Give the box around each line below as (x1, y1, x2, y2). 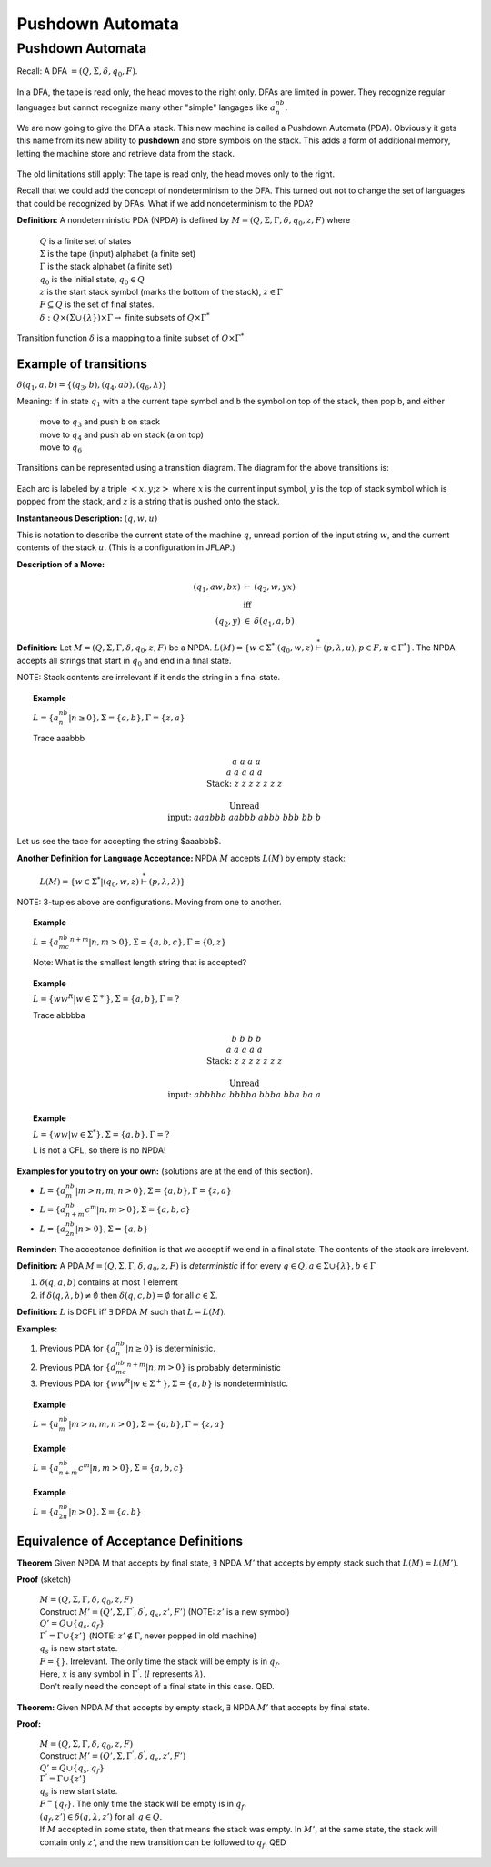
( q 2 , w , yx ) (254, 581, 296, 594)
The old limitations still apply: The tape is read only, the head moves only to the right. (16, 168, 336, 179)
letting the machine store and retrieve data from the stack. (16, 148, 235, 158)
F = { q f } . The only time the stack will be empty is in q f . (39, 1797, 247, 1811)
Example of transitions (16, 356, 147, 372)
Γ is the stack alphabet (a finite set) (39, 260, 173, 272)
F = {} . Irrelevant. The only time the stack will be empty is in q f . (39, 1656, 281, 1668)
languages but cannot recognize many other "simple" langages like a (16, 101, 276, 113)
